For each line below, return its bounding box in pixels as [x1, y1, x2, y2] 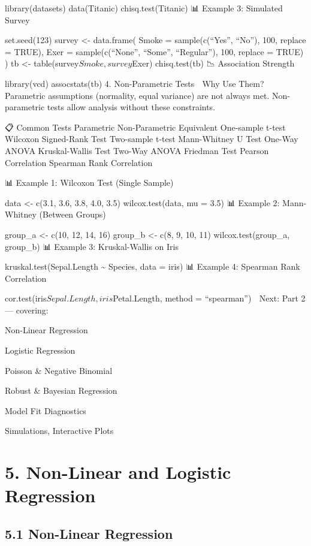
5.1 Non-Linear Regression [5, 524, 173, 542]
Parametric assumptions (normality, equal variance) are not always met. [5, 89, 270, 101]
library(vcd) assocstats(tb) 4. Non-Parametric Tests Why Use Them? [5, 77, 264, 89]
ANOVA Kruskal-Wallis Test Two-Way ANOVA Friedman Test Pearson [5, 144, 269, 156]
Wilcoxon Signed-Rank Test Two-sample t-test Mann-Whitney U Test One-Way [5, 132, 298, 145]
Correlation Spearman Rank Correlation [5, 156, 153, 168]
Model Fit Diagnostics [5, 404, 86, 417]
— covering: [5, 303, 49, 316]
